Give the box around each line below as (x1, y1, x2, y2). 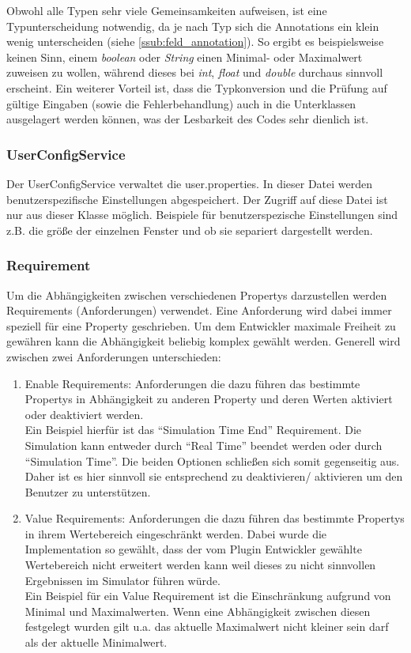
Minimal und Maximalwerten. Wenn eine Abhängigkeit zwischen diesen (25, 602, 371, 619)
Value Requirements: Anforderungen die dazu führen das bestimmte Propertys (25, 510, 405, 527)
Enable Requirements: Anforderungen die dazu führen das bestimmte (25, 375, 360, 391)
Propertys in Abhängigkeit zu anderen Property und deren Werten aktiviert (25, 391, 393, 407)
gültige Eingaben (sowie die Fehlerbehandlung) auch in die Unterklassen (6, 95, 356, 111)
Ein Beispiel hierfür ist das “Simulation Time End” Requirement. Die (25, 421, 362, 438)
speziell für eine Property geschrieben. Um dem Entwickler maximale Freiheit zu (6, 317, 396, 334)
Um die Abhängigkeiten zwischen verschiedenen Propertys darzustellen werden (6, 286, 387, 303)
